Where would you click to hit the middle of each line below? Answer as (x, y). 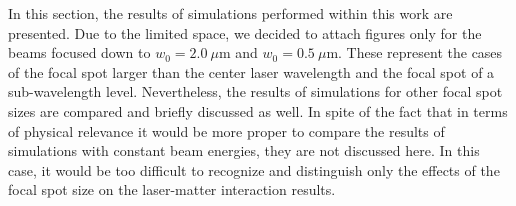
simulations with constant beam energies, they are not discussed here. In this (244, 150)
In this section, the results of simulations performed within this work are (230, 13)
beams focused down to (79, 52)
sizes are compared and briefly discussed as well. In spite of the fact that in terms (258, 110)
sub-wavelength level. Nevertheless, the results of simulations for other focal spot (255, 91)
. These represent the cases (420, 52)
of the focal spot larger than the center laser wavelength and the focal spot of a (251, 71)
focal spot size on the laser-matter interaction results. (172, 189)
